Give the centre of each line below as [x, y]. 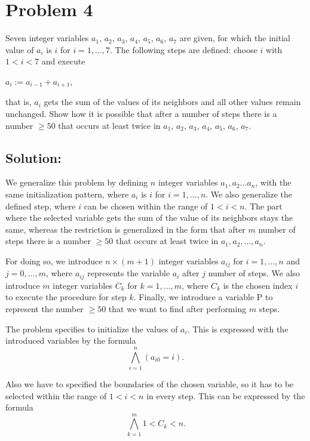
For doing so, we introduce [54, 260]
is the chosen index [258, 285]
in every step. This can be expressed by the [226, 395]
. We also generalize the [249, 194]
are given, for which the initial [235, 38]
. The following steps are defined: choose [184, 49]
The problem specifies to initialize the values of [92, 329]
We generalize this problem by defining [77, 182]
